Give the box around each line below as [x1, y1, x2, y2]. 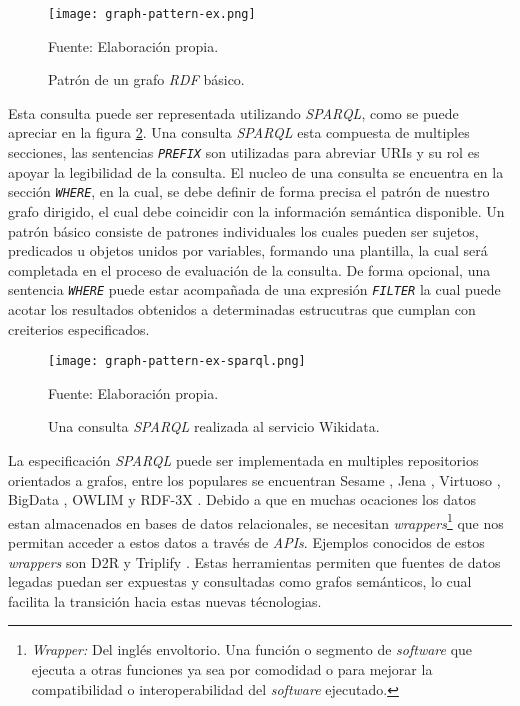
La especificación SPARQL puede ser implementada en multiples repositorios [8, 450, 479, 470]
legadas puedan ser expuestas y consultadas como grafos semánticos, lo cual [8, 571, 472, 592]
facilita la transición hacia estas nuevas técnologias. [8, 590, 322, 611]
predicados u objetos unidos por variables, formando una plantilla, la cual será [8, 240, 488, 261]
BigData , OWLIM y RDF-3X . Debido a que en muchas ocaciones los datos [8, 489, 476, 510]
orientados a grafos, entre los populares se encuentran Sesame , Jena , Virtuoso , [8, 469, 501, 490]
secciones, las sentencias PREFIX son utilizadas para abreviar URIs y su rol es [8, 142, 480, 163]
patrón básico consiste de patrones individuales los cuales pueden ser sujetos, [8, 220, 479, 241]
